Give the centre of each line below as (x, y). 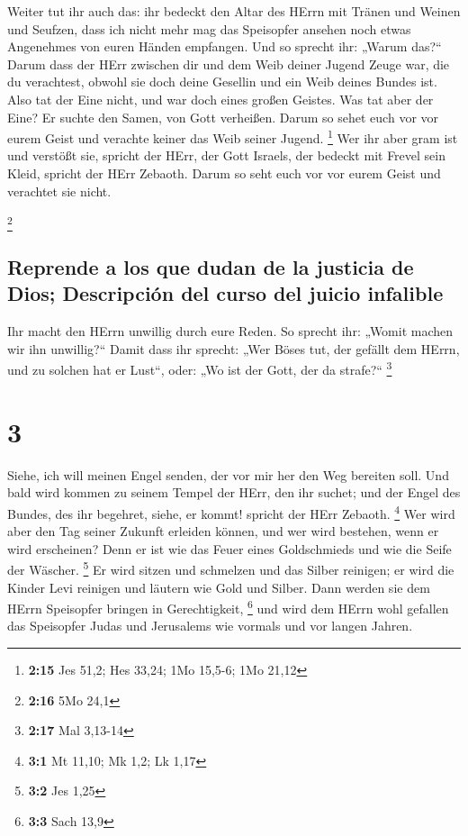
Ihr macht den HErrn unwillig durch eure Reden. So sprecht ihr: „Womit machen (230, 331)
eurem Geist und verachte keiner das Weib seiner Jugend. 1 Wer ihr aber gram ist (233, 136)
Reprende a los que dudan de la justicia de (211, 266)
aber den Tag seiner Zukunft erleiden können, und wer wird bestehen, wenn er (223, 531)
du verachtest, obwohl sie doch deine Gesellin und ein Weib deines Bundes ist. (222, 82)
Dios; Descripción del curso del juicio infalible (225, 293)
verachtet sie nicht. (59, 191)
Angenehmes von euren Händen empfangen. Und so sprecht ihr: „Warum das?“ (225, 46)
